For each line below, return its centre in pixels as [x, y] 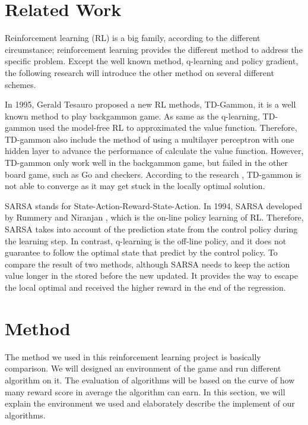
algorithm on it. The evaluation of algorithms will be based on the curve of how [150, 380]
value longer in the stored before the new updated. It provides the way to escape [151, 276]
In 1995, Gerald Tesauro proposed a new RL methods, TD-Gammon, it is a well [150, 104]
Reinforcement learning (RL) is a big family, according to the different [133, 38]
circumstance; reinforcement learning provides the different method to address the [154, 49]
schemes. [20, 84]
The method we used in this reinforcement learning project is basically [133, 356]
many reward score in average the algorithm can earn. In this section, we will [145, 391]
